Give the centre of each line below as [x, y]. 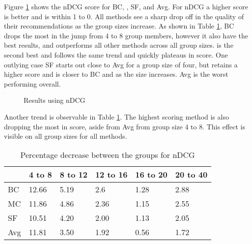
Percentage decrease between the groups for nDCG [108, 154]
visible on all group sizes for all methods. [66, 136]
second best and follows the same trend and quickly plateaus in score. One [116, 54]
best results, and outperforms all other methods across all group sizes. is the [119, 45]
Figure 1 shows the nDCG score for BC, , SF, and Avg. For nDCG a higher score [126, 6]
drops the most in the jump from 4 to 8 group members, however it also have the [126, 35]
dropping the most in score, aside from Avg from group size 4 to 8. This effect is [125, 126]
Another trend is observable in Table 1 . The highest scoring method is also [116, 116]
